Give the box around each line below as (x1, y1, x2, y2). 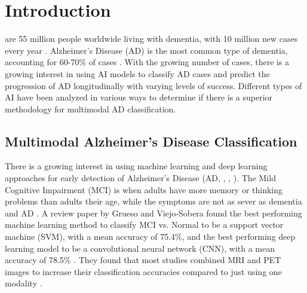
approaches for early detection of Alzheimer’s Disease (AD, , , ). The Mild (5, 172, 276, 184)
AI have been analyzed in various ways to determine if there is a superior (5, 91, 273, 103)
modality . (5, 277, 42, 289)
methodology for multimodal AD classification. (5, 102, 176, 115)
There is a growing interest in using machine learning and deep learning (5, 160, 268, 172)
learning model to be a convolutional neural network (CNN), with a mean (5, 242, 275, 254)
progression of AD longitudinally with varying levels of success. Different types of (5, 79, 302, 91)
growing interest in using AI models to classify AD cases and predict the (5, 67, 270, 80)
